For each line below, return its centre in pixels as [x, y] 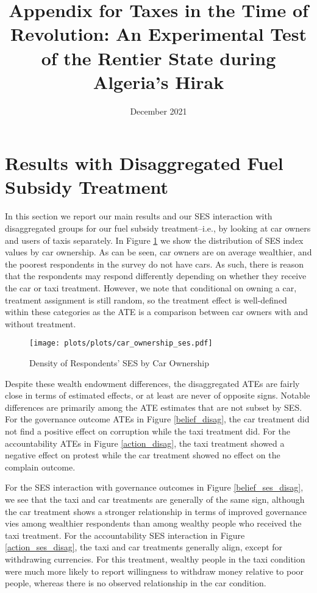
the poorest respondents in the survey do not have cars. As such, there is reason [155, 264]
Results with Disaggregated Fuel [144, 163]
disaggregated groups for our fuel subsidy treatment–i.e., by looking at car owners [158, 228]
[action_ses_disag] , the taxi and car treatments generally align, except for [144, 547]
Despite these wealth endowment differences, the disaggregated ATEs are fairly [152, 383]
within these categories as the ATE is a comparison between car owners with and [156, 312]
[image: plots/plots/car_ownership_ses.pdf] [121, 343]
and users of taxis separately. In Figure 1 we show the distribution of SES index [154, 240]
